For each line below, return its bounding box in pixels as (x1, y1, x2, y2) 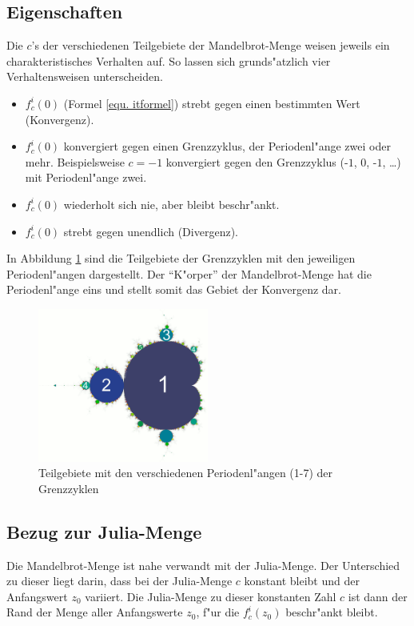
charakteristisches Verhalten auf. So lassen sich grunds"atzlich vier (6, 52, 331, 69)
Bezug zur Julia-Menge (6, 519, 202, 544)
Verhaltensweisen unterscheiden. (6, 68, 163, 85)
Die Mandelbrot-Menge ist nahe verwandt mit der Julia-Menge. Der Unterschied (6, 556, 400, 573)
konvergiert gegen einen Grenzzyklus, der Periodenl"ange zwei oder (63, 138, 391, 154)
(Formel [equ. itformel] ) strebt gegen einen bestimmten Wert (63, 94, 360, 111)
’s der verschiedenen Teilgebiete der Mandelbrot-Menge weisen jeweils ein (31, 37, 390, 54)
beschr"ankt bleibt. (285, 604, 378, 620)
